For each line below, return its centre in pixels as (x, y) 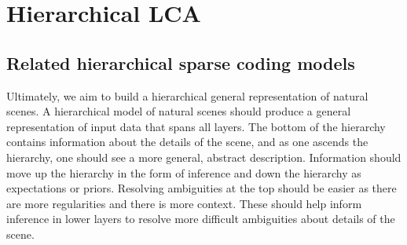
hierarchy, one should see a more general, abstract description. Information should (204, 157)
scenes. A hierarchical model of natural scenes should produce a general (179, 111)
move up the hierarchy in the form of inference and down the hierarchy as (184, 172)
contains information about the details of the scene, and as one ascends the (187, 142)
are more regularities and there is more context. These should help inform (184, 203)
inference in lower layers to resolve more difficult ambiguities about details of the (201, 219)
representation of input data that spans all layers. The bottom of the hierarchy (196, 126)
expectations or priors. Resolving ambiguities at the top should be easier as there (202, 188)
